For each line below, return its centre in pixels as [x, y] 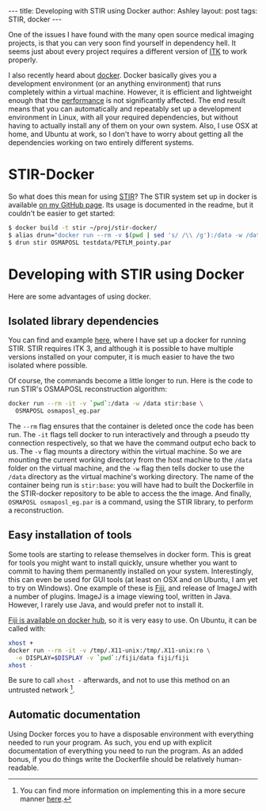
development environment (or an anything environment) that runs [115, 84]
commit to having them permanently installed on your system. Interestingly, [131, 571]
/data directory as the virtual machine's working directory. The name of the [131, 477]
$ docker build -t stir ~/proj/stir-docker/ [83, 227]
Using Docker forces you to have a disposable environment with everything [131, 733]
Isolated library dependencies [84, 321]
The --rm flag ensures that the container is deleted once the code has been [131, 426]
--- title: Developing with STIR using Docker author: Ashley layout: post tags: [133, 11]
